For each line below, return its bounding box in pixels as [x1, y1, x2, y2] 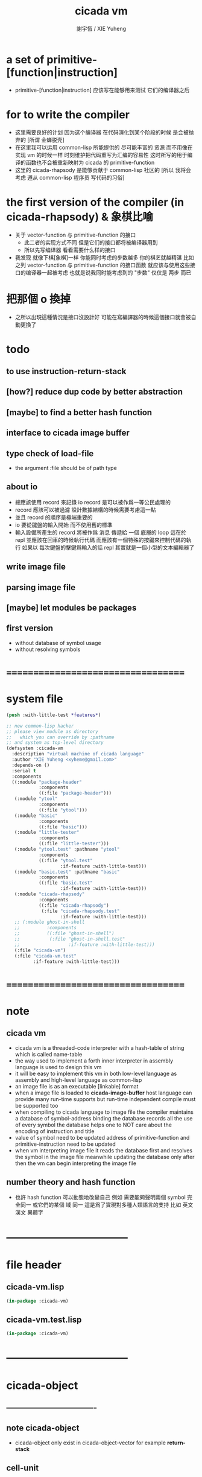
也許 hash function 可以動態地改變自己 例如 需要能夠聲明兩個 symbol [14, 1193, 186, 1201]
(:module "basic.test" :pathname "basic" [14, 869, 120, 875]
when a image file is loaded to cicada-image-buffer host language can [14, 1089, 192, 1096]
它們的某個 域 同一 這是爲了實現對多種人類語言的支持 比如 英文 [37, 1201, 194, 1209]
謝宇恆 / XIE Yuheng [76, 25, 127, 32]
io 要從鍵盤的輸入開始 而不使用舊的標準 [14, 521, 113, 529]
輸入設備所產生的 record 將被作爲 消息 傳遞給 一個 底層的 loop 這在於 [14, 529, 187, 536]
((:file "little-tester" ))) [38, 840, 110, 847]
